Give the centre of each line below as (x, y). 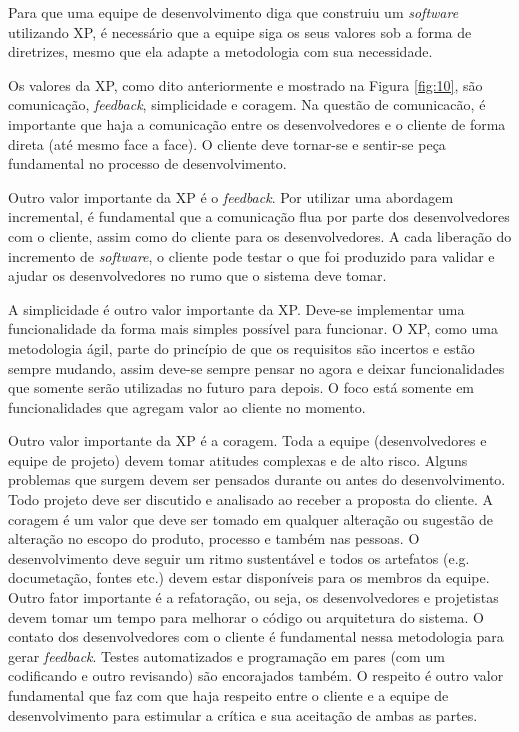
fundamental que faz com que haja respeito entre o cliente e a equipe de (228, 695)
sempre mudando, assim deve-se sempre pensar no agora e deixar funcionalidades (256, 367)
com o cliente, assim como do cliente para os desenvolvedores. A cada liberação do (260, 235)
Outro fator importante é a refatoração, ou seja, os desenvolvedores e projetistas (253, 597)
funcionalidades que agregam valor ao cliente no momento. (187, 406)
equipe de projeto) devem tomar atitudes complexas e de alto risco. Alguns (238, 459)
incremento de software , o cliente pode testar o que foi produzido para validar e (251, 255)
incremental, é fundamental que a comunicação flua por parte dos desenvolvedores (259, 216)
